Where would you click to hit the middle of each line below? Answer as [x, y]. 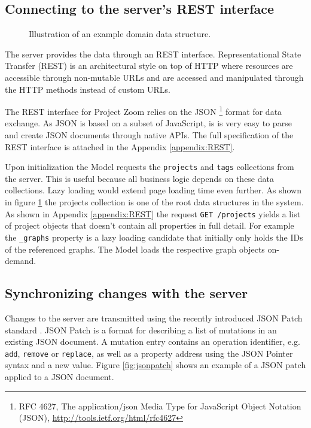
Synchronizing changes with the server [126, 293]
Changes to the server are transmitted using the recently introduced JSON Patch [154, 318]
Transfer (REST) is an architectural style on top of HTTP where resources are [149, 66]
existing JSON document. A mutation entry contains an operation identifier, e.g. [153, 342]
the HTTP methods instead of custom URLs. [88, 89]
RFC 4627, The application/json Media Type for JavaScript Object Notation [160, 406]
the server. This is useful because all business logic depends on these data [139, 178]
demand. [21, 261]
